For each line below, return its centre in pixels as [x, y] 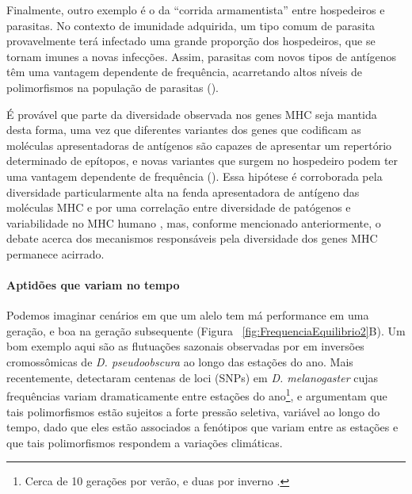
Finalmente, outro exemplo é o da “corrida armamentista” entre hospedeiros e [196, 10]
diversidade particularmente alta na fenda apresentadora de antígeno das [183, 191]
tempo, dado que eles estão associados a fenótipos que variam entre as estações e [202, 427]
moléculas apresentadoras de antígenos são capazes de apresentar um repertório [199, 145]
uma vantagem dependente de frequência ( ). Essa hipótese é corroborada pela [195, 176]
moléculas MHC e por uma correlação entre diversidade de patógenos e [179, 207]
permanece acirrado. [55, 253]
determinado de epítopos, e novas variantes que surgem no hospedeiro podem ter [202, 161]
